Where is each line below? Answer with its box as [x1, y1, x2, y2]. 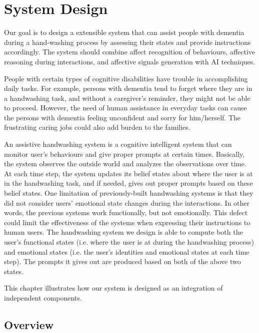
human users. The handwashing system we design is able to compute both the [4, 227, 243, 237]
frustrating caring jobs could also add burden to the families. [4, 122, 190, 132]
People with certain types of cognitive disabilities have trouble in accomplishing [4, 73, 248, 83]
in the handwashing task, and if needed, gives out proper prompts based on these [4, 178, 253, 188]
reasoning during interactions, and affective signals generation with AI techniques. [4, 56, 255, 66]
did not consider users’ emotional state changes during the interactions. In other [4, 197, 250, 208]
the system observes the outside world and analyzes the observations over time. [4, 158, 246, 169]
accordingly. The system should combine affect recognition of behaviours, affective [4, 46, 255, 57]
